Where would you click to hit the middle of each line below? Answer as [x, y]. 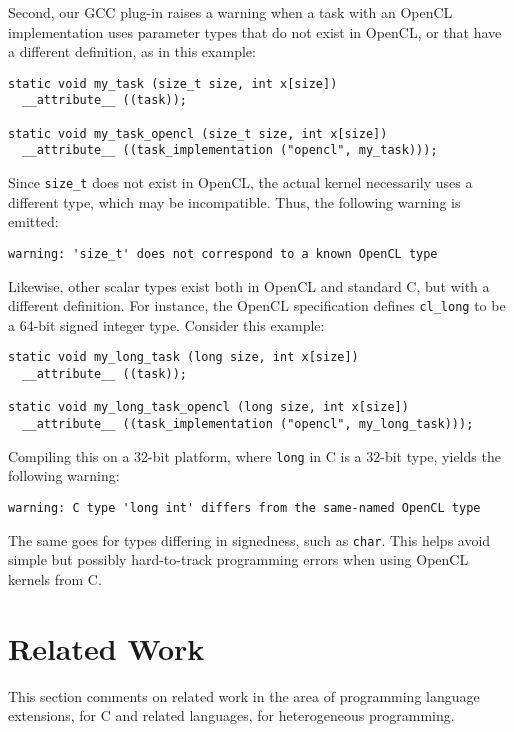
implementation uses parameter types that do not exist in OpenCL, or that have [255, 31]
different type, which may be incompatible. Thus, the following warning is [234, 201]
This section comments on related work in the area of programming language [244, 695]
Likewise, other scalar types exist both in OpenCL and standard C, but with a [249, 285]
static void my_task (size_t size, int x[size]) [173, 83]
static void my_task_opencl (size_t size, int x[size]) [198, 133]
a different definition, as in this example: [132, 51]
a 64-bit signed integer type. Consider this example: [166, 324]
